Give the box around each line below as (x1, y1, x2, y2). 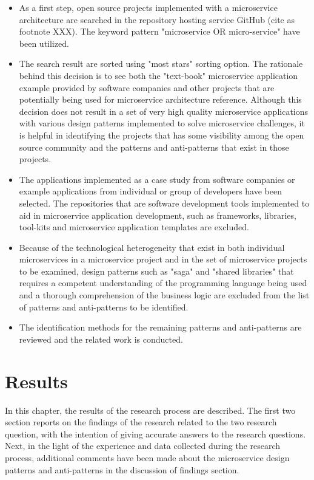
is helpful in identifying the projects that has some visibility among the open (19, 128, 304, 141)
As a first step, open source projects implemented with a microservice (19, 1, 278, 13)
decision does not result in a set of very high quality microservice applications (19, 105, 309, 117)
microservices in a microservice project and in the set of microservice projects (19, 253, 307, 266)
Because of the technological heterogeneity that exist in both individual (19, 241, 285, 253)
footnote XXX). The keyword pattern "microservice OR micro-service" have (19, 25, 300, 38)
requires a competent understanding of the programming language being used (19, 276, 307, 289)
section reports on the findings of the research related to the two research (5, 416, 277, 428)
